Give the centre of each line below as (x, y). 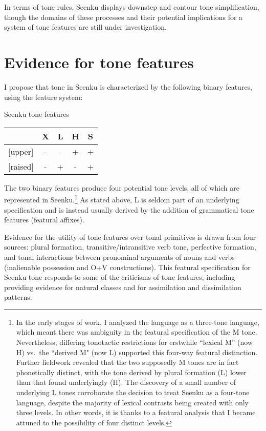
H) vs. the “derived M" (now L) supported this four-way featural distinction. (137, 352)
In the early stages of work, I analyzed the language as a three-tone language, (138, 322)
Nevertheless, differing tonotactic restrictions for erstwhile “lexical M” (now (134, 342)
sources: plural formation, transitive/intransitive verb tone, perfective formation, (130, 247)
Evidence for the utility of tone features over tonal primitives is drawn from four (130, 237)
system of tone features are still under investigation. (85, 27)
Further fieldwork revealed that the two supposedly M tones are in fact (127, 362)
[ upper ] (21, 151)
